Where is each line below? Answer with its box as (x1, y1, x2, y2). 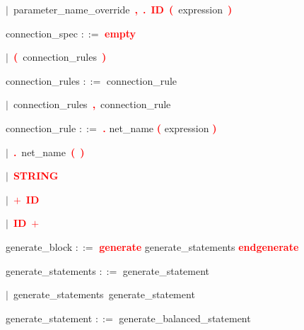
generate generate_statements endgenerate (99, 239, 299, 254)
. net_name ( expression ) (103, 120, 217, 135)
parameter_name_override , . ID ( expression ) (13, 2, 233, 16)
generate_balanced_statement (119, 310, 251, 325)
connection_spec (6, 25, 78, 40)
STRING (13, 168, 59, 183)
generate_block (6, 239, 73, 254)
